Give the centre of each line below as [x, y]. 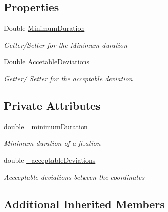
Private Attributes [52, 105]
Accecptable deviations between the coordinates [74, 176]
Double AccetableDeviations [47, 62]
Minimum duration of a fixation [52, 143]
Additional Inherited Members [84, 203]
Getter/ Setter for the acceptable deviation [68, 78]
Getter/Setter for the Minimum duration [66, 45]
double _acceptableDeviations [50, 159]
